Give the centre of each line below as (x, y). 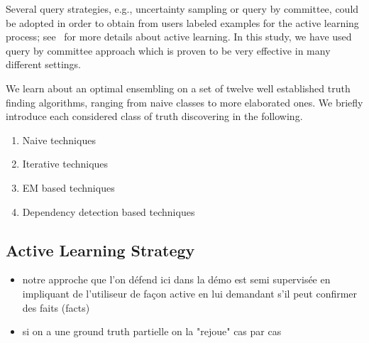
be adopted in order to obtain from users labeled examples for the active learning (182, 22)
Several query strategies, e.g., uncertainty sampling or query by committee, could (182, 9)
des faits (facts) (56, 307)
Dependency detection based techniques (109, 211)
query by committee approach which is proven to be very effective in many (168, 50)
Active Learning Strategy (100, 250)
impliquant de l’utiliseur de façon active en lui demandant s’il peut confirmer (190, 293)
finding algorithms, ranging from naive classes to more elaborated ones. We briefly (184, 102)
